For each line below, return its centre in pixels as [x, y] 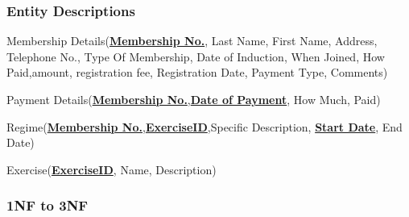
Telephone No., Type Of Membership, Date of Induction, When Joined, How [196, 56]
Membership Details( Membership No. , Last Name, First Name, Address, [192, 41]
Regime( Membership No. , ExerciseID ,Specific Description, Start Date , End [204, 126]
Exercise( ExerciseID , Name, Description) [112, 169]
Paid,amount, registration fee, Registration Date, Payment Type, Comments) [197, 72]
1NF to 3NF [48, 205]
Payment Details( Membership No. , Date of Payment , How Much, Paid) [194, 99]
